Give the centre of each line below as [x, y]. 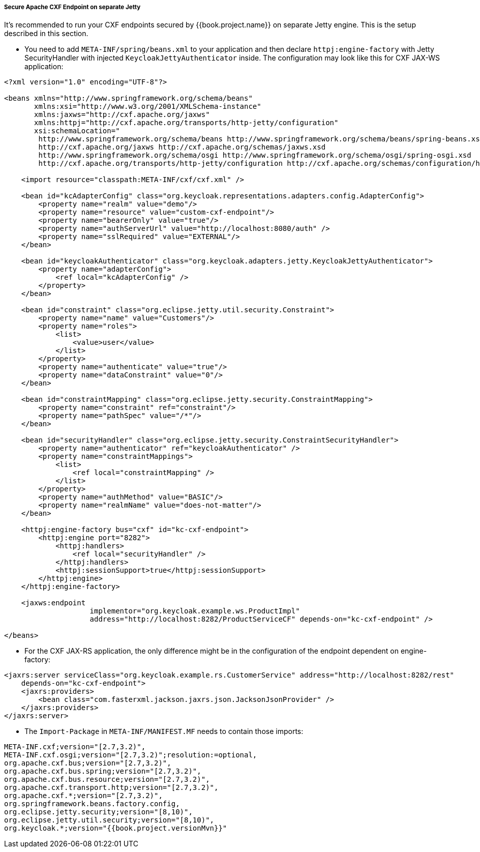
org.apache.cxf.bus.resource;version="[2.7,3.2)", [107, 780]
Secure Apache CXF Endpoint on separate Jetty [72, 7]
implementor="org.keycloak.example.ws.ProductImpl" [195, 611]
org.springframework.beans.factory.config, [92, 804]
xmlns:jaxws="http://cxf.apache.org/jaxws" [122, 115]
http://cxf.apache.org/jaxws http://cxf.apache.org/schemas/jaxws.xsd [182, 147]
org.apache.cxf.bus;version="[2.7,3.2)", [88, 763]
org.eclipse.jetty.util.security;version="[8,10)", [109, 820]
